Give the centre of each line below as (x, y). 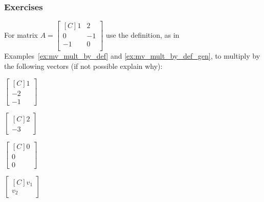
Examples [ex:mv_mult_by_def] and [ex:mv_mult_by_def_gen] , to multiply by (132, 56)
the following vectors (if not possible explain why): (83, 66)
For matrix (21, 35)
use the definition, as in (143, 35)
